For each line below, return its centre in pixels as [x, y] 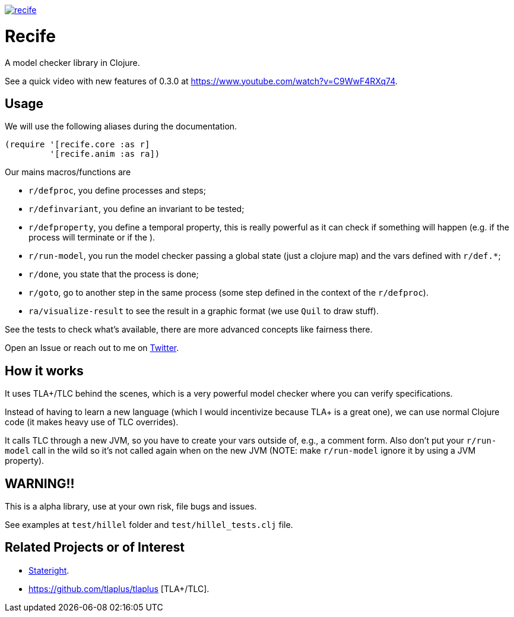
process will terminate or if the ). [92, 238]
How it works [44, 371]
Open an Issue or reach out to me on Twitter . [92, 348]
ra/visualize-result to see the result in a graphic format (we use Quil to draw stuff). [204, 311]
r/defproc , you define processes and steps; [117, 191]
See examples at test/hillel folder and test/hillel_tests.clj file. [149, 525]
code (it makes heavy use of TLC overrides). [92, 422]
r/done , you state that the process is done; [114, 274]
